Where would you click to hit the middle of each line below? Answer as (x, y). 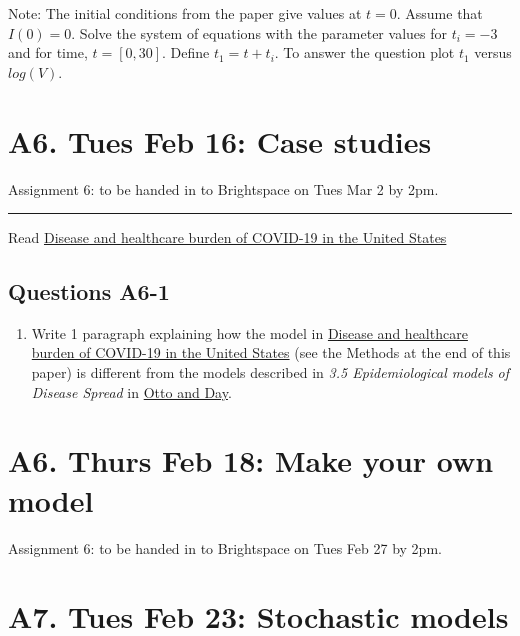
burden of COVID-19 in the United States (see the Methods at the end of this (271, 352)
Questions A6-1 (89, 291)
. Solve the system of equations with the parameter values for (259, 32)
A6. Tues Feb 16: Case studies (220, 140)
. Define (186, 52)
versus (493, 52)
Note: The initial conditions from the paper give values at (185, 13)
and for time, (48, 52)
